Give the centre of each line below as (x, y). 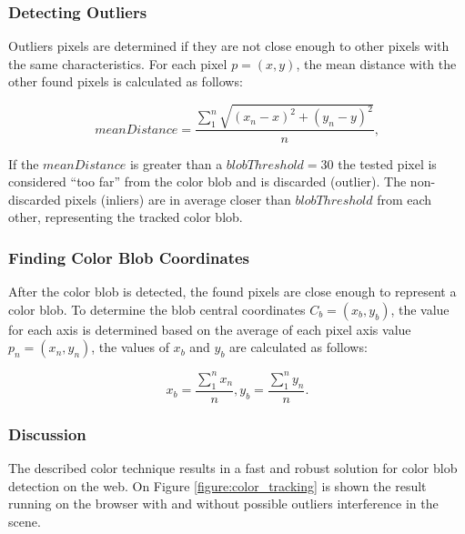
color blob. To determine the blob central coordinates (157, 309)
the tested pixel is (387, 163)
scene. (25, 521)
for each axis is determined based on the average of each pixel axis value (210, 329)
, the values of (130, 347)
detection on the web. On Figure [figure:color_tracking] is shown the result (217, 485)
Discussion (47, 433)
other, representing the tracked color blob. (126, 217)
